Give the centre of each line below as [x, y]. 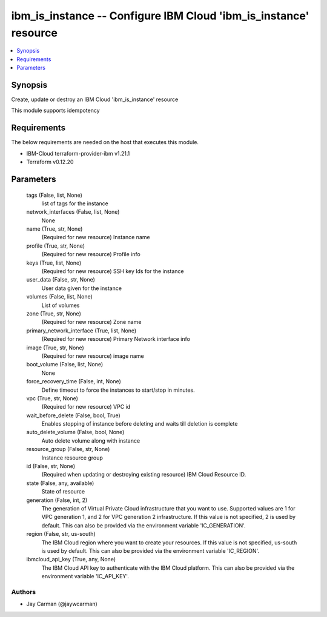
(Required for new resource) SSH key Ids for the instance [113, 271]
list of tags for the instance [75, 203]
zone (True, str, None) [54, 313]
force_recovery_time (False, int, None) [74, 381]
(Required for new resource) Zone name [91, 322]
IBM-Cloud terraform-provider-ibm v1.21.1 [78, 153]
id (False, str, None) [51, 466]
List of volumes [61, 305]
